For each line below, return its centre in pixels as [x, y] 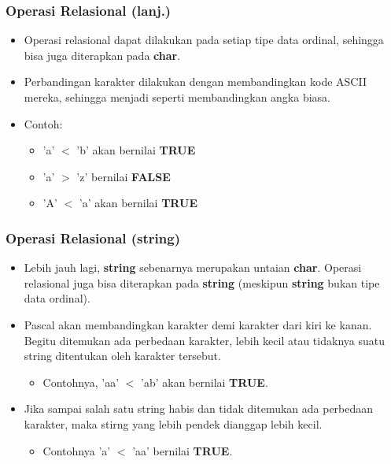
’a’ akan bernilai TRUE [138, 203]
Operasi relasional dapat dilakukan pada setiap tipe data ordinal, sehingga [204, 40]
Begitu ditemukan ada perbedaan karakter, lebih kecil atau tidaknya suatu [204, 340]
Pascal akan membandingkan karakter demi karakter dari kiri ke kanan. [198, 324]
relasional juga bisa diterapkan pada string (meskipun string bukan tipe [202, 282]
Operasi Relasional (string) [93, 238]
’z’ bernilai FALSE [124, 176]
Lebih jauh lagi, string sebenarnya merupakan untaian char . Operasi [193, 267]
